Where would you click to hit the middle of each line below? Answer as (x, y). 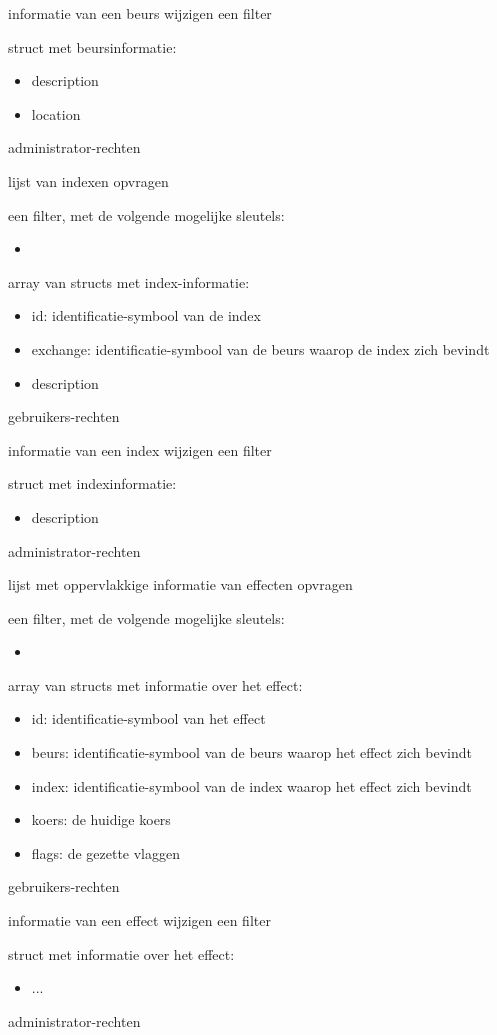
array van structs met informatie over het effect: (155, 684)
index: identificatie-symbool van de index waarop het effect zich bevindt (251, 785)
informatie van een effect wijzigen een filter (139, 920)
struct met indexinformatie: (92, 483)
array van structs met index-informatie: (129, 281)
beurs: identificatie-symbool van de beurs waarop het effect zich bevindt (251, 752)
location (56, 113)
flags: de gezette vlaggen (106, 852)
